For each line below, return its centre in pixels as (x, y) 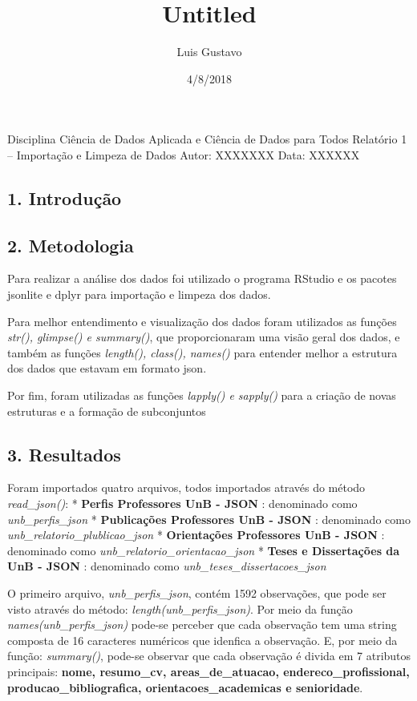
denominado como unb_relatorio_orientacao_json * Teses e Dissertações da (204, 550)
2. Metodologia (71, 245)
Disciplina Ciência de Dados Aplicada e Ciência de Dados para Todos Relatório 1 (207, 139)
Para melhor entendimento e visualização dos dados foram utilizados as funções (202, 321)
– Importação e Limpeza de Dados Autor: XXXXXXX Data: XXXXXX (184, 154)
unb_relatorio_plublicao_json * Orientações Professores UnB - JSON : (196, 535)
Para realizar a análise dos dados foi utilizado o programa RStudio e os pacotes (202, 278)
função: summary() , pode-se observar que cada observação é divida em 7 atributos (209, 656)
